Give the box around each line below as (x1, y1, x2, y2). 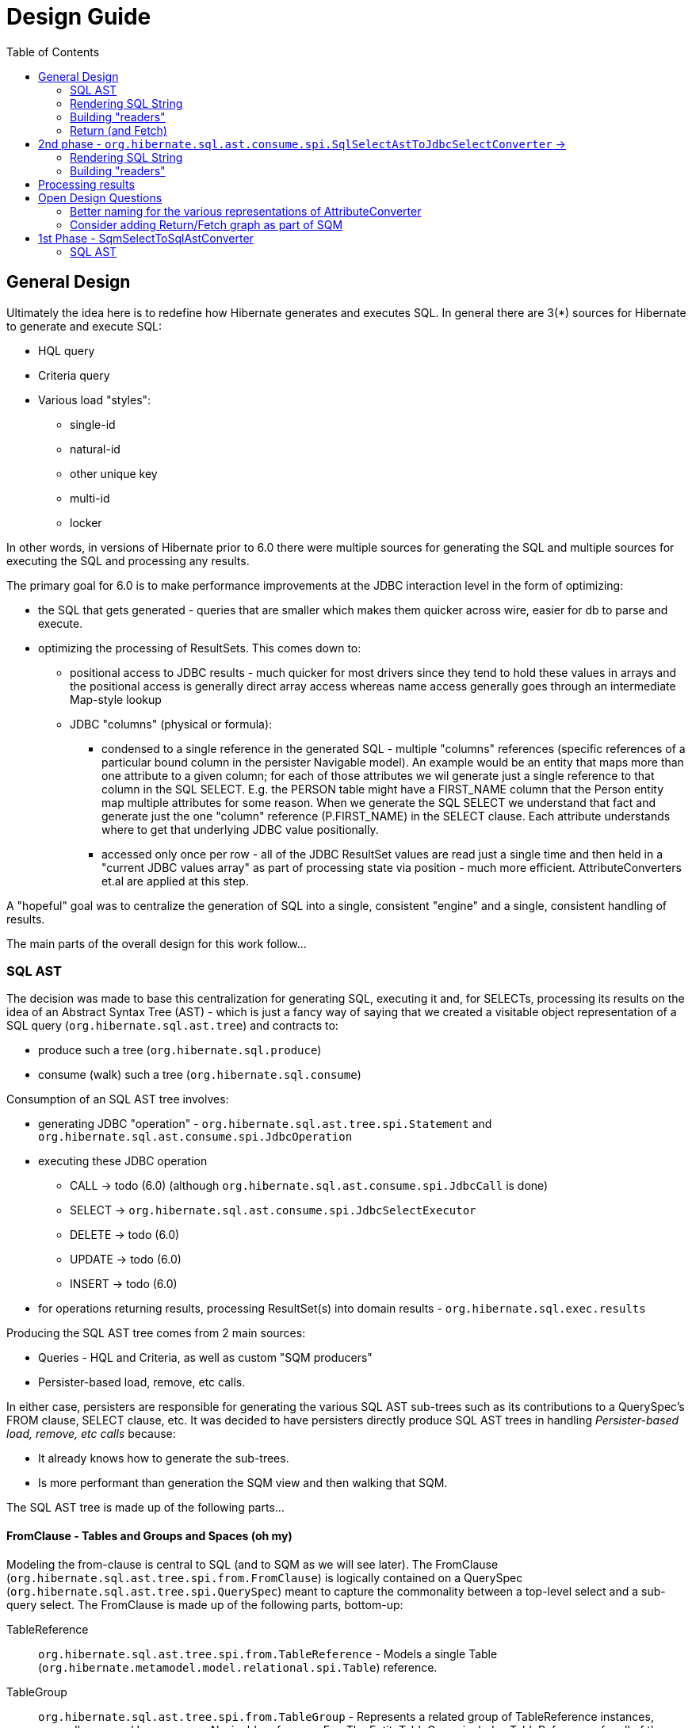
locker (70, 515, 102, 529)
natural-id (70, 442, 120, 456)
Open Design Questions (38, 190, 162, 205)
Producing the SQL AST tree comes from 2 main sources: (6, 1326, 306, 1340)
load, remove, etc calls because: (6, 1427, 176, 1441)
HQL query (38, 343, 95, 357)
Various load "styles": (38, 392, 151, 407)
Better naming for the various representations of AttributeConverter (70, 204, 422, 218)
